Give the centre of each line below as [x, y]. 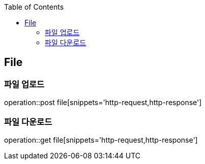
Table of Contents [34, 7]
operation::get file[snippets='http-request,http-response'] [101, 140]
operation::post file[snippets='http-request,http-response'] [103, 103]
